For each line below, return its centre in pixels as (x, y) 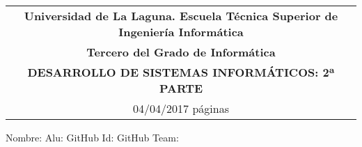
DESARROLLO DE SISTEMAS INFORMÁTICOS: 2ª (181, 72)
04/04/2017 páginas (181, 108)
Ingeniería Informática (181, 32)
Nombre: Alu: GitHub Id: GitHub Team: (92, 137)
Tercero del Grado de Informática (181, 52)
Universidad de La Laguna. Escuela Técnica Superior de (181, 16)
